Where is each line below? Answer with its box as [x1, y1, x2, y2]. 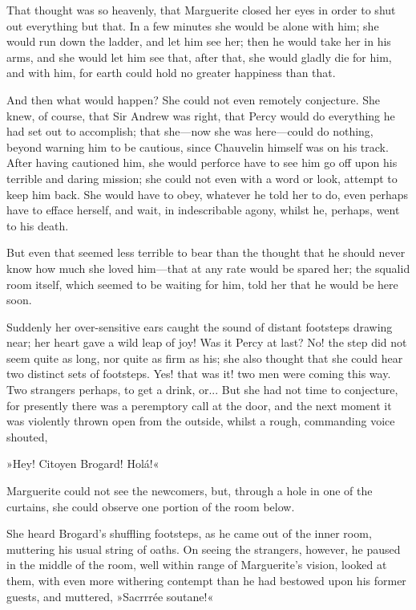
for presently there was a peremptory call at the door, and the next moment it [6, 396, 392, 413]
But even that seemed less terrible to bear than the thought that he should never [6, 244, 406, 261]
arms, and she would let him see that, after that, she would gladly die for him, [6, 48, 392, 65]
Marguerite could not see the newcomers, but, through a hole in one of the [6, 482, 373, 499]
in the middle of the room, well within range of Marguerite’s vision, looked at [6, 556, 387, 573]
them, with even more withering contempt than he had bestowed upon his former [6, 572, 406, 588]
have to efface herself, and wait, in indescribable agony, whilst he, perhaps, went [6, 201, 400, 218]
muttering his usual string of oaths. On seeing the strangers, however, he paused [6, 540, 401, 557]
